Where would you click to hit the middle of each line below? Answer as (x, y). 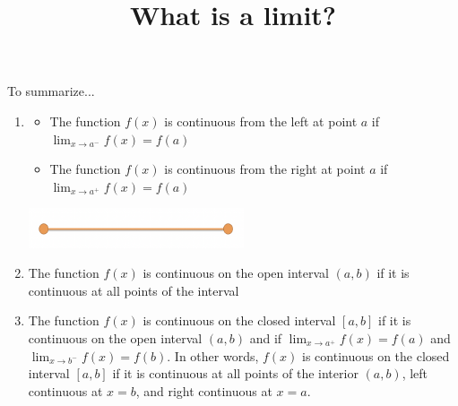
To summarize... (51, 91)
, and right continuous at (204, 390)
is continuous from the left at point (261, 121)
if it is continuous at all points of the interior (235, 373)
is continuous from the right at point (265, 169)
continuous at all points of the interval (134, 290)
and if (266, 337)
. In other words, (213, 355)
